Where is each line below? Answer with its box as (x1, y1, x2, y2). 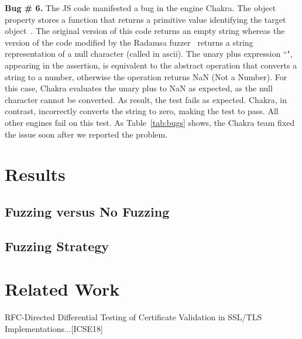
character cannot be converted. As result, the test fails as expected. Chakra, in (5, 93, 287, 105)
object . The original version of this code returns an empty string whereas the (5, 25, 285, 37)
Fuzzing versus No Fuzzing (5, 202, 170, 220)
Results (5, 162, 66, 186)
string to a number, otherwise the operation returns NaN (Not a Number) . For (5, 70, 287, 83)
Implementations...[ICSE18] (5, 322, 103, 334)
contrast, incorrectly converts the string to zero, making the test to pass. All (5, 105, 279, 117)
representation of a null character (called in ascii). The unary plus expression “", (5, 47, 293, 60)
